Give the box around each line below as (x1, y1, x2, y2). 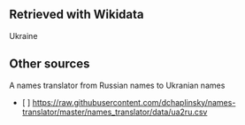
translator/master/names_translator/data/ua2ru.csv (21, 106, 208, 117)
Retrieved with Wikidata (9, 7, 144, 22)
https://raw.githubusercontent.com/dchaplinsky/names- (32, 97, 236, 107)
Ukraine (9, 30, 38, 41)
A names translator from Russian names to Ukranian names (9, 80, 226, 90)
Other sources (9, 57, 90, 72)
